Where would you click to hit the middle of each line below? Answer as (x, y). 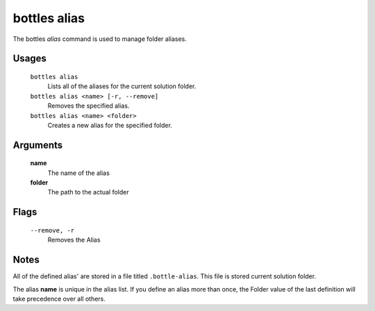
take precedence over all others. (59, 299)
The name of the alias (79, 173)
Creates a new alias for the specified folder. (110, 125)
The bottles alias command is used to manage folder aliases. (100, 39)
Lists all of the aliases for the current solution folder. (122, 86)
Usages (30, 59)
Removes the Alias (74, 240)
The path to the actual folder (88, 192)
